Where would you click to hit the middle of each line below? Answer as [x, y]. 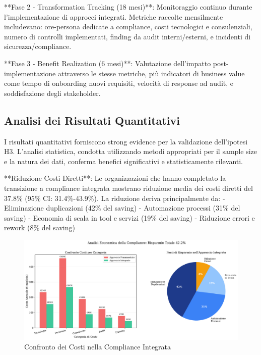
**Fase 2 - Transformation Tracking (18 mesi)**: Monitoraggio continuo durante [128, 7]
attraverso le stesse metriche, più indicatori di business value [151, 73]
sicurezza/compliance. [38, 46]
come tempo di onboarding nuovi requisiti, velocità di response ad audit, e [119, 83]
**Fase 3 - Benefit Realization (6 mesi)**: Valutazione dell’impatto [108, 63]
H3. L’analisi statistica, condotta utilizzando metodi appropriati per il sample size [130, 151]
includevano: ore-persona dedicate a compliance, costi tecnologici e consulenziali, [128, 27]
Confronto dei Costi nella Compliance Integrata [98, 347]
